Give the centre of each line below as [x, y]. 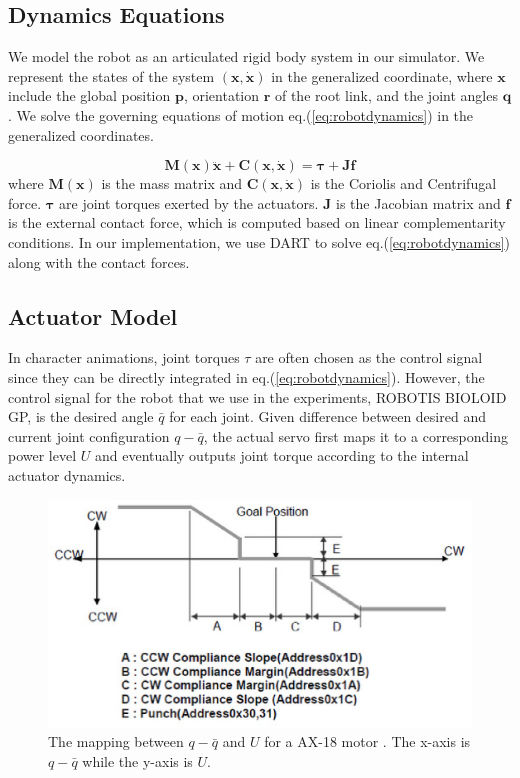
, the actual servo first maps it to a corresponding [356, 435]
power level [42, 455]
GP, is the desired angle [81, 416]
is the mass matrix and [172, 183]
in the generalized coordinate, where [382, 75]
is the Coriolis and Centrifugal [403, 183]
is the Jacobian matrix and [418, 202]
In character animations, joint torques [124, 357]
